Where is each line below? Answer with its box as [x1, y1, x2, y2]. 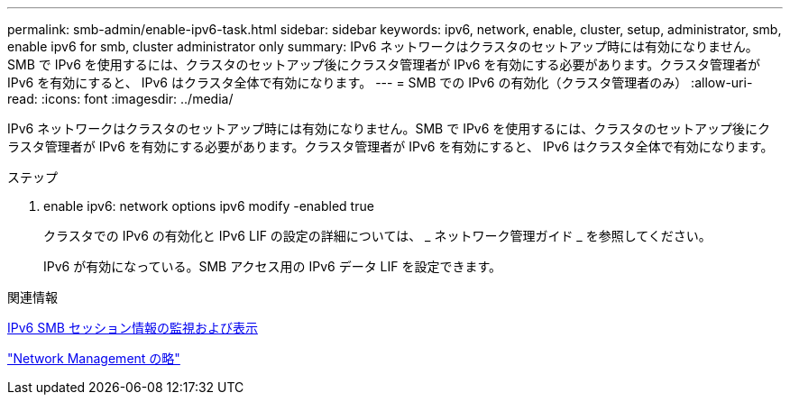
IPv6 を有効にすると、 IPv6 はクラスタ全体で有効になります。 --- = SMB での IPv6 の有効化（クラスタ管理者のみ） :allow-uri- [7, 75, 753, 90]
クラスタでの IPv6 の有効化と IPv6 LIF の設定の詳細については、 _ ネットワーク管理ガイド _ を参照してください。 [43, 228, 712, 243]
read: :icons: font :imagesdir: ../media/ [7, 91, 234, 106]
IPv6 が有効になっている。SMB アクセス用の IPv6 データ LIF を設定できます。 [43, 259, 502, 274]
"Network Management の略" [7, 351, 180, 366]
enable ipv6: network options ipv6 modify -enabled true [43, 198, 374, 214]
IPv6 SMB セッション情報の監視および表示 [7, 320, 258, 335]
